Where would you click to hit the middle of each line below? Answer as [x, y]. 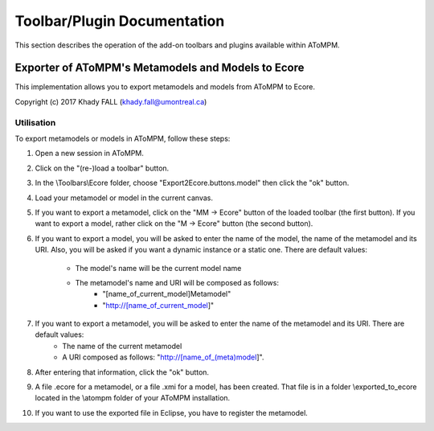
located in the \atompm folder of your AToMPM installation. [133, 398]
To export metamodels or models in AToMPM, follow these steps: [123, 138]
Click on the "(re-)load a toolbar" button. [102, 168]
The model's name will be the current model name [158, 268]
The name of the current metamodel [122, 346]
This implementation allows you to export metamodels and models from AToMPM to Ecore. [165, 87]
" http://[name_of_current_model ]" [158, 305]
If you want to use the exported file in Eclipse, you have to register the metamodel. [172, 413]
